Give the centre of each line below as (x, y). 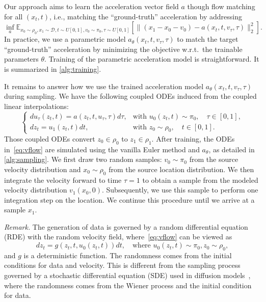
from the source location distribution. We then (181, 169)
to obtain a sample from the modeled (200, 180)
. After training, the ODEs (193, 138)
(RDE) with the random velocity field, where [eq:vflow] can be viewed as (118, 237)
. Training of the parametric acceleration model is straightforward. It (152, 59)
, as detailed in (232, 149)
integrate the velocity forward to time (63, 180)
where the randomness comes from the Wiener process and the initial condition (128, 285)
